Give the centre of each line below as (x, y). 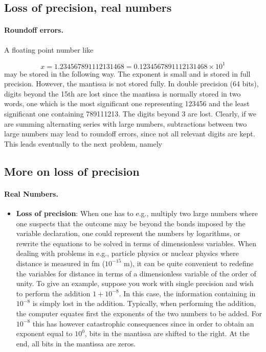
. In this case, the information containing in (187, 293)
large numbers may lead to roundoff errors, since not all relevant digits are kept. (130, 134)
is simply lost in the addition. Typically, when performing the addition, (144, 303)
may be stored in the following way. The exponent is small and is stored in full (127, 73)
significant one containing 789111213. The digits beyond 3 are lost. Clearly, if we (130, 114)
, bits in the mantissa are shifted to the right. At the (167, 333)
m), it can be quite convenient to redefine (189, 263)
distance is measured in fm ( (61, 263)
